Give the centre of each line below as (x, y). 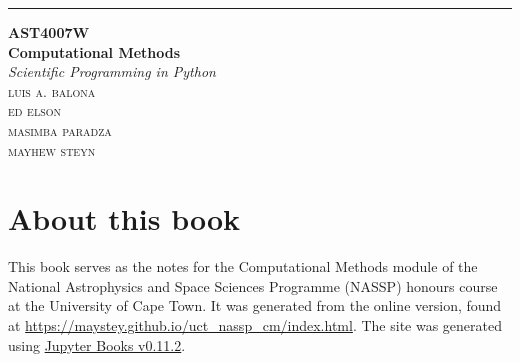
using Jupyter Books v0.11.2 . (97, 344)
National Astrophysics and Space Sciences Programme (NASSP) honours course (253, 285)
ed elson (35, 110)
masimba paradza (60, 129)
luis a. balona (52, 90)
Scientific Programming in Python (112, 71)
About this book (124, 218)
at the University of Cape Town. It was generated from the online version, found (255, 305)
